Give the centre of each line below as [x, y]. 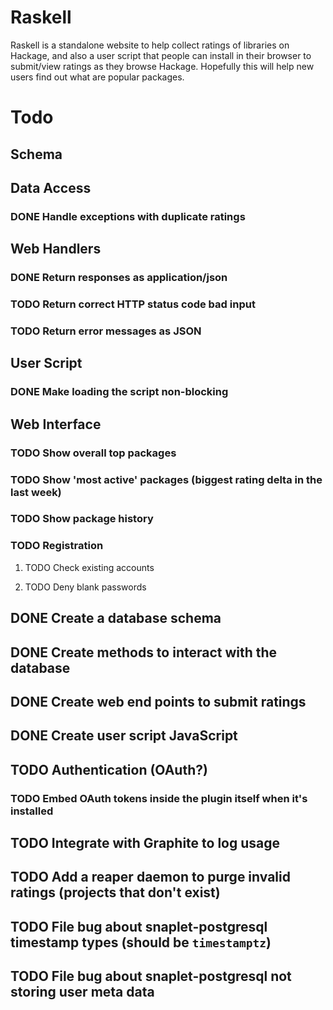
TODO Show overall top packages [93, 453]
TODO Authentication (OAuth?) [109, 769]
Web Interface [56, 424]
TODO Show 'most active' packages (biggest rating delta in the [166, 479]
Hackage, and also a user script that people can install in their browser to [161, 55]
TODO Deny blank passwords [85, 587]
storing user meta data [82, 992]
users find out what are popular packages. [97, 77]
